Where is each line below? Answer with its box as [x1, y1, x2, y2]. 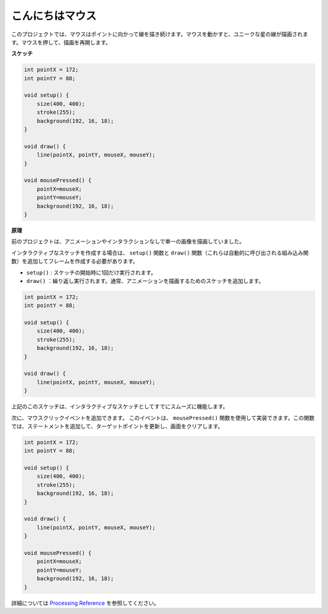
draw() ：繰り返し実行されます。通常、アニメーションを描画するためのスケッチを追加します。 [26, 277, 264, 284]
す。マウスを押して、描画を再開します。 [11, 38, 112, 46]
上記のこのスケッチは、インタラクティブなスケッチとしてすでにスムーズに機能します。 [11, 403, 228, 410]
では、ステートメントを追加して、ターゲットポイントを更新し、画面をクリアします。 [11, 422, 224, 430]
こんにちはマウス [11, 9, 97, 23]
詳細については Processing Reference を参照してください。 [11, 599, 160, 607]
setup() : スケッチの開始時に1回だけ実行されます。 [26, 268, 157, 276]
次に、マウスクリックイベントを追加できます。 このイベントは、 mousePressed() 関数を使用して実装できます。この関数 [11, 414, 315, 421]
